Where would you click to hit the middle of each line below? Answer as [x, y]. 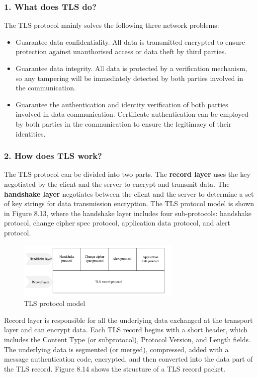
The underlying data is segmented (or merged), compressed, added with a [116, 349]
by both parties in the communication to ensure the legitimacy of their [124, 123]
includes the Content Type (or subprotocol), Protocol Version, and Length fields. [127, 339]
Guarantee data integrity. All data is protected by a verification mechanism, [131, 68]
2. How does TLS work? [53, 156]
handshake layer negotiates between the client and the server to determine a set [129, 193]
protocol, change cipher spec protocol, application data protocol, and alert [117, 223]
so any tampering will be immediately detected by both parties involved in [129, 78]
